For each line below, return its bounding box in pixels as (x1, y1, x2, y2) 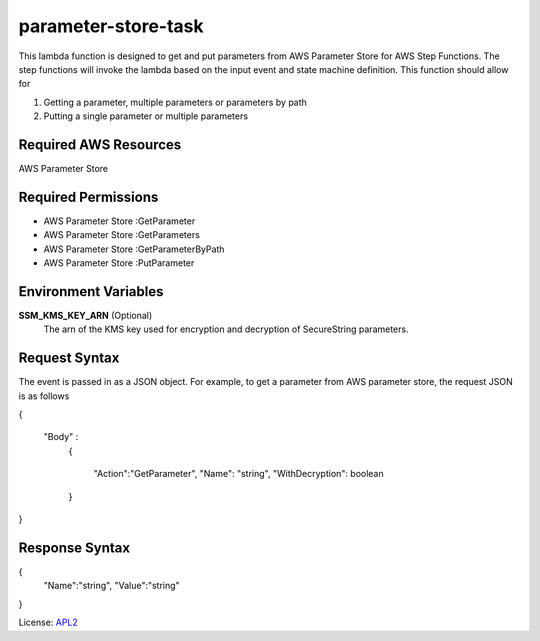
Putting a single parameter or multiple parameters (43, 110, 249, 122)
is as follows (18, 390, 70, 402)
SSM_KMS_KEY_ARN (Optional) (18, 310, 153, 321)
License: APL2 (18, 616, 79, 629)
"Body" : (43, 431, 79, 443)
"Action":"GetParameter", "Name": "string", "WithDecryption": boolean (93, 468, 384, 480)
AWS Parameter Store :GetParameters (43, 229, 200, 241)
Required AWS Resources (18, 136, 182, 153)
